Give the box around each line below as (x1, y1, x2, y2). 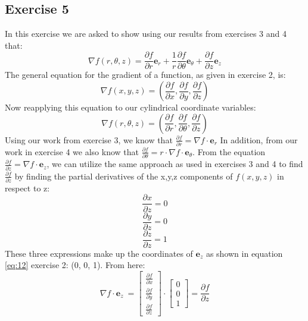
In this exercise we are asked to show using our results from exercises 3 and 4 (5, 27, 287, 40)
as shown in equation (206, 247, 283, 259)
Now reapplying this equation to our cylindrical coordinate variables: (5, 101, 256, 114)
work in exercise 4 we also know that (5, 145, 139, 158)
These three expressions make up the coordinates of (5, 247, 193, 259)
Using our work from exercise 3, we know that (5, 133, 173, 146)
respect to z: (5, 181, 50, 194)
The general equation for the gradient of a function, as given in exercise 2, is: (5, 68, 286, 81)
